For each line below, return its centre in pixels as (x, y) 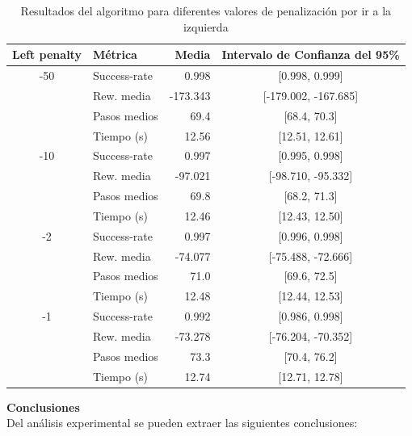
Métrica (115, 55)
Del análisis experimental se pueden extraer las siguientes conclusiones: (182, 423)
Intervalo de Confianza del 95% (311, 55)
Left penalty (47, 55)
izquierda (206, 26)
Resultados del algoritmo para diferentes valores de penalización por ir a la (206, 10)
